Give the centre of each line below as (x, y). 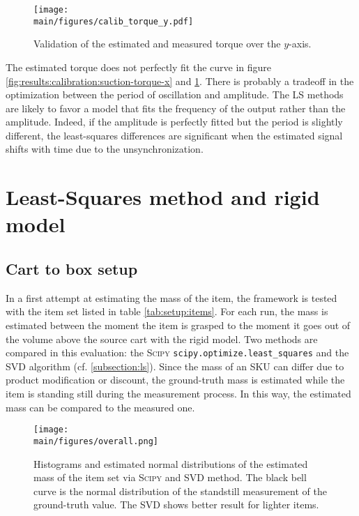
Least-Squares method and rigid (163, 197)
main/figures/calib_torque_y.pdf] (114, 21)
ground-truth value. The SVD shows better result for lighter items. (176, 504)
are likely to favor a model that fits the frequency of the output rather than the (176, 108)
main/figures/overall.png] (96, 441)
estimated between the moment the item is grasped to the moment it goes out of (178, 325)
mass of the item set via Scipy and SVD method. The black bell (170, 477)
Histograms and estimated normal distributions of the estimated (171, 463)
